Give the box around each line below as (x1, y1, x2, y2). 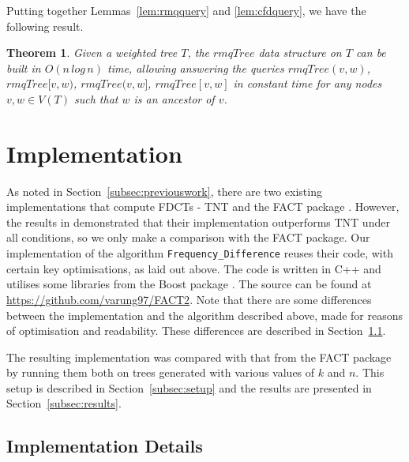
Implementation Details (6, 434, 203, 458)
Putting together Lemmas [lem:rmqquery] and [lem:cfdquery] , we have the (6, 2, 366, 18)
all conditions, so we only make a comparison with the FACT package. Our (6, 229, 370, 246)
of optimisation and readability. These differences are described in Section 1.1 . (6, 322, 386, 339)
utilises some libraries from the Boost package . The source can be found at (6, 276, 372, 292)
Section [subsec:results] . (6, 395, 122, 411)
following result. (6, 17, 84, 34)
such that (73, 90, 118, 107)
